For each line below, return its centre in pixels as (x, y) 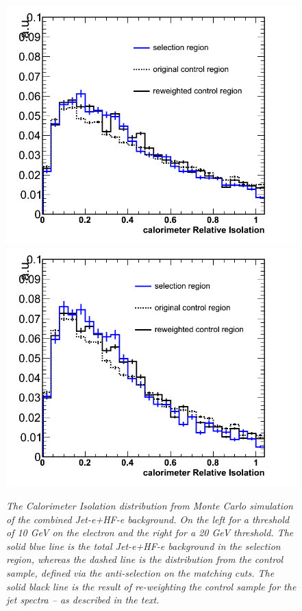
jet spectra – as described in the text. (83, 600)
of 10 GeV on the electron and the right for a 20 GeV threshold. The (150, 532)
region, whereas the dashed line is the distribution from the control (145, 559)
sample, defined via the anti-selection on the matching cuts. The (140, 573)
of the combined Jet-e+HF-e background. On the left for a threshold (148, 519)
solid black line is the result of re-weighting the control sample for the (151, 586)
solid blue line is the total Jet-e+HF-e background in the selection (143, 546)
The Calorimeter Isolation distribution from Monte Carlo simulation (150, 506)
